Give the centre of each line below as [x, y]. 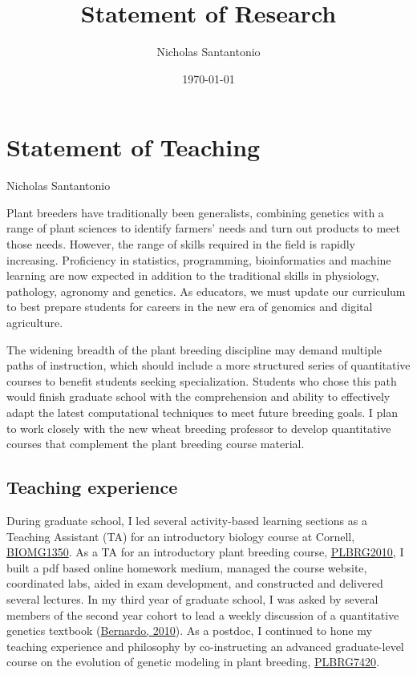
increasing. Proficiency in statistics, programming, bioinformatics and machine [199, 259]
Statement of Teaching [134, 147]
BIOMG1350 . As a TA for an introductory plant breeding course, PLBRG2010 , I [205, 552]
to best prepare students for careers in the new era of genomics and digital [190, 307]
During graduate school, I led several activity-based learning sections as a [187, 520]
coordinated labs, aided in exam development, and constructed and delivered [195, 583]
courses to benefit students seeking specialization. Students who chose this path [202, 380]
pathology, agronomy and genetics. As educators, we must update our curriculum [206, 291]
